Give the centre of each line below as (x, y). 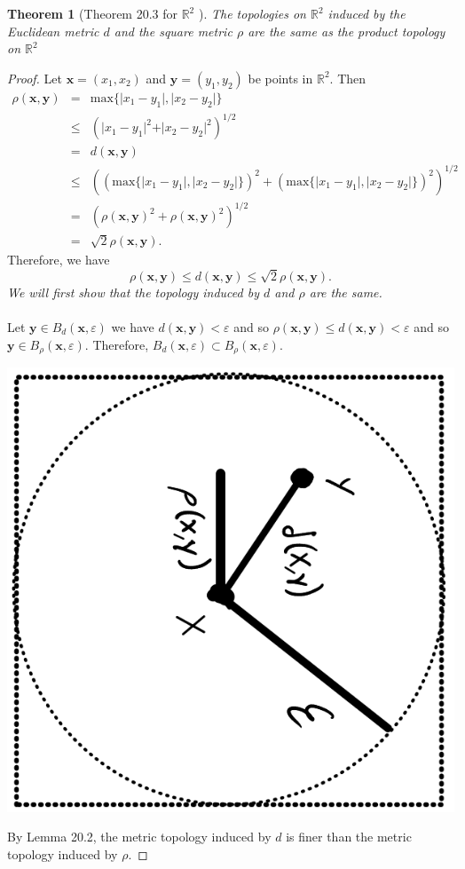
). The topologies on (252, 13)
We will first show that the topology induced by (133, 292)
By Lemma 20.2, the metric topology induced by (139, 837)
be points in (280, 78)
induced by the (366, 13)
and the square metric (173, 31)
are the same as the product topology (347, 31)
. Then (348, 78)
